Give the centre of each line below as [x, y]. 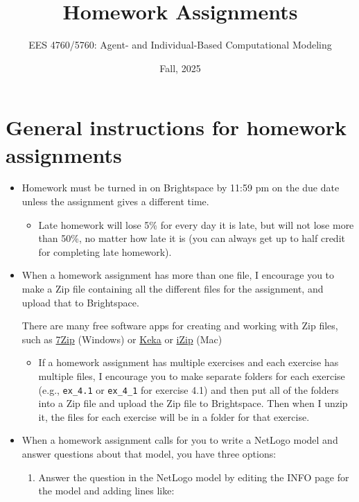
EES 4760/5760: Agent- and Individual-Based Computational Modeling [180, 45]
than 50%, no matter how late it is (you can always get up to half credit [192, 238]
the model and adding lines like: [106, 491]
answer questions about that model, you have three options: [149, 453]
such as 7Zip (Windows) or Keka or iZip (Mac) [122, 339]
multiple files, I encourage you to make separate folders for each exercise [192, 375]
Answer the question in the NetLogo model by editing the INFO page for [194, 477]
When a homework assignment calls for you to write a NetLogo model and [180, 440]
